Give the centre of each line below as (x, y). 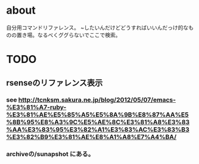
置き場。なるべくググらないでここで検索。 (69, 35)
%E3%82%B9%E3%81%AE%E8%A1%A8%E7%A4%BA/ (91, 137)
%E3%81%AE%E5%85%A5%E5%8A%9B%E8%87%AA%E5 (97, 115)
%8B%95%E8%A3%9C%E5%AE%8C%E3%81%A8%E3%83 (98, 122)
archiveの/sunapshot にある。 (50, 154)
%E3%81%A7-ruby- (36, 108)
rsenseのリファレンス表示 (55, 83)
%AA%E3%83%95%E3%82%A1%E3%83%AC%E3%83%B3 (98, 130)
